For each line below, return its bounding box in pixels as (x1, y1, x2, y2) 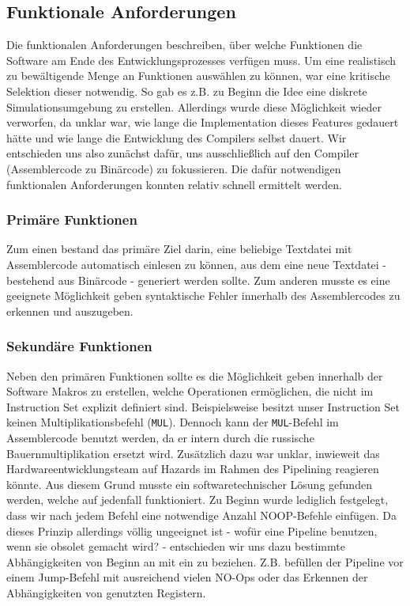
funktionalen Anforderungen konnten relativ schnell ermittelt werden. (6, 176, 342, 192)
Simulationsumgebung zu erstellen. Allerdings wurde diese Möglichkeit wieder (6, 98, 382, 115)
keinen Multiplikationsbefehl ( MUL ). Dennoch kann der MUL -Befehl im (6, 414, 339, 430)
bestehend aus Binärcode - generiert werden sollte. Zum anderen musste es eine (6, 271, 390, 288)
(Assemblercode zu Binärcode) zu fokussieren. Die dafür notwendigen (6, 160, 341, 176)
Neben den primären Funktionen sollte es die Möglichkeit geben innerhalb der (6, 367, 383, 384)
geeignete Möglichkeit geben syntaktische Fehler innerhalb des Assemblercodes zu (6, 287, 401, 304)
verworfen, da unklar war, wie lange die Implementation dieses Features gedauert (6, 114, 399, 131)
